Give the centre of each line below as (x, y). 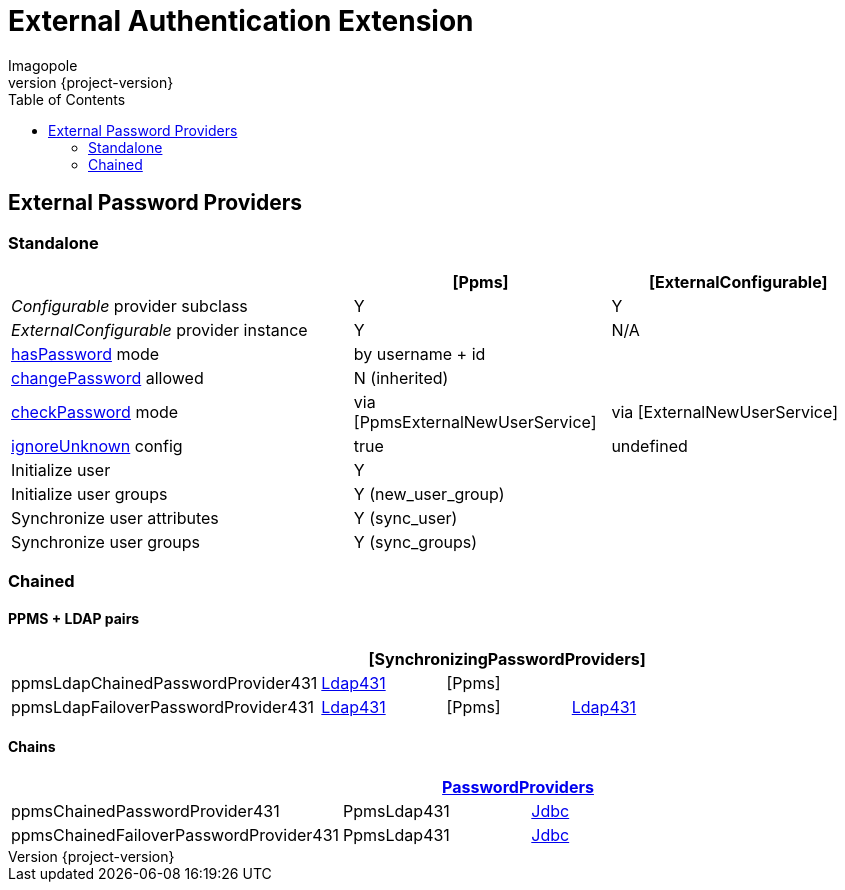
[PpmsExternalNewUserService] (475, 421)
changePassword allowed (107, 377)
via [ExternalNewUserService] (724, 411)
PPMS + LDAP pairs (74, 618)
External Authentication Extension (241, 21)
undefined (649, 445)
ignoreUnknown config (97, 445)
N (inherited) (401, 377)
